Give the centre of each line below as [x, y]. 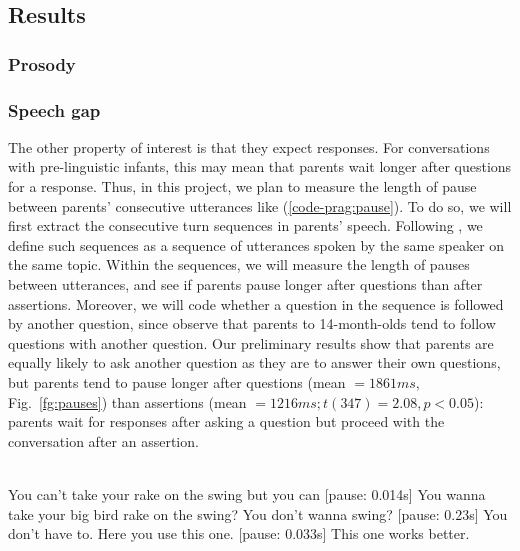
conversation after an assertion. [103, 440]
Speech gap [54, 109]
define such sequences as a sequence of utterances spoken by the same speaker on [256, 244]
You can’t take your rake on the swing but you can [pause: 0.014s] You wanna [247, 493]
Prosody [42, 63]
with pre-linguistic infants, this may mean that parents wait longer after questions [260, 166]
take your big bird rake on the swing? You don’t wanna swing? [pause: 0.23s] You [258, 513]
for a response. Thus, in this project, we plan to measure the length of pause [242, 186]
